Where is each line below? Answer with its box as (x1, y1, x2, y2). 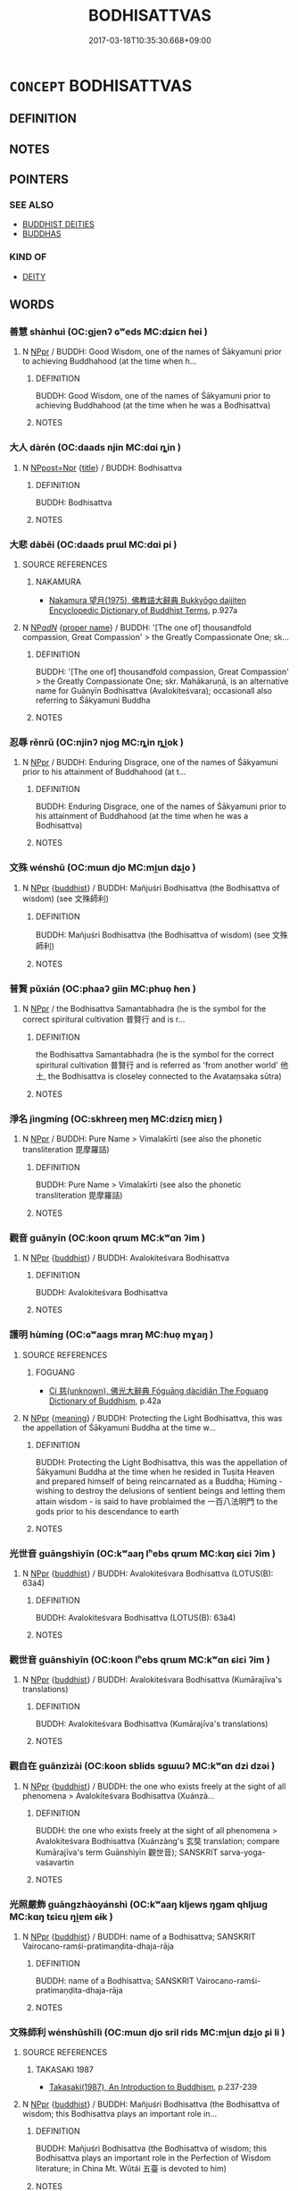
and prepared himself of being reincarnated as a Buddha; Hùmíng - (35, 1476, 283, 1487)
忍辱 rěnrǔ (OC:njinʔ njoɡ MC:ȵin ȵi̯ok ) (9, 736, 185, 748)
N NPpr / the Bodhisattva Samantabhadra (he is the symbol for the (21, 1003, 267, 1014)
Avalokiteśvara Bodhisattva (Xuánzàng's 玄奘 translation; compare (35, 1835, 280, 1846)
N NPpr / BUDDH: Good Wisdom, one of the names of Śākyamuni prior (21, 346, 283, 358)
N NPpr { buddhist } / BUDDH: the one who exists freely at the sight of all (21, 1781, 286, 1791)
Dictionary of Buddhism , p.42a (48, 1395, 162, 1406)
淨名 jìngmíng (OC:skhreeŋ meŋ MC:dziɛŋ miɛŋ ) (9, 1112, 223, 1125)
